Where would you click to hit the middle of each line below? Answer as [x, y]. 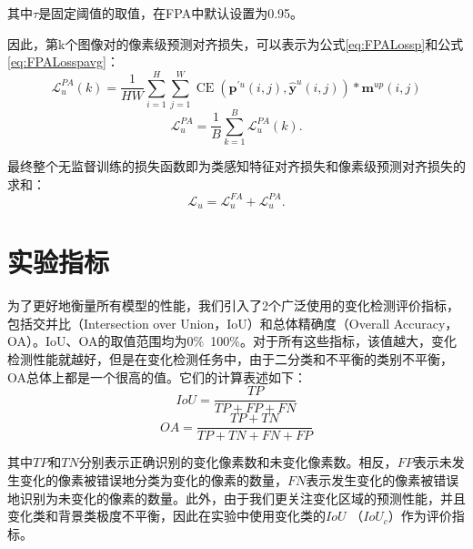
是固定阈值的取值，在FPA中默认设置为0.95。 [171, 13]
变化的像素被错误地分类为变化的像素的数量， [153, 479]
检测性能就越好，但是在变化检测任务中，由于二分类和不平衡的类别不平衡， [230, 359]
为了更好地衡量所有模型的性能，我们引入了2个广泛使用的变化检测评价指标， [233, 305]
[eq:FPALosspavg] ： [63, 61]
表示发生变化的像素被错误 [382, 479]
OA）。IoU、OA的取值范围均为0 [101, 341]
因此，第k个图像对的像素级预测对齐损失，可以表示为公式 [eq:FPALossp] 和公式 [236, 43]
